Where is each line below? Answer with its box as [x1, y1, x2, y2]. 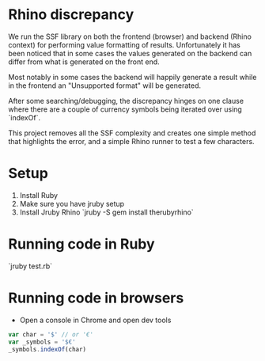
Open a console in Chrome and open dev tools [19, 315, 172, 325]
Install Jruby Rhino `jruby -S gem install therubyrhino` [19, 207, 194, 217]
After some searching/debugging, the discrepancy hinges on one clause [8, 96, 244, 105]
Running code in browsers [8, 289, 184, 306]
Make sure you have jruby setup [19, 199, 125, 208]
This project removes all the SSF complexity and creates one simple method [8, 128, 256, 138]
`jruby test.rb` [8, 261, 53, 271]
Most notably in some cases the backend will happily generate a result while [8, 72, 257, 82]
